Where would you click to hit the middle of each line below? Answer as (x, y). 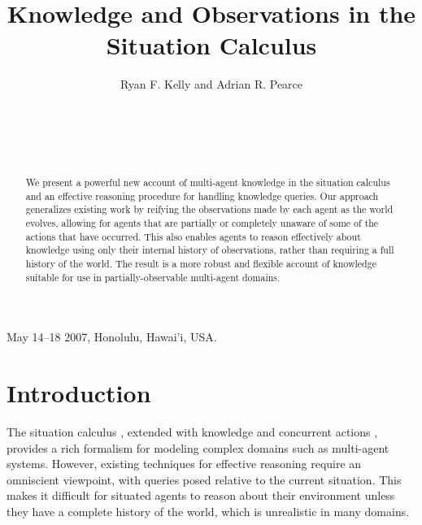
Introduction (79, 393)
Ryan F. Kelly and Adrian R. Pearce (211, 84)
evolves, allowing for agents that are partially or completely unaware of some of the (202, 223)
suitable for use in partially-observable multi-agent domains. (153, 277)
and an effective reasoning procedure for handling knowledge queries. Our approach (202, 195)
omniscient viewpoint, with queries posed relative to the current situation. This (204, 479)
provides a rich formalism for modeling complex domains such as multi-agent (198, 447)
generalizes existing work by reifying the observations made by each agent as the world (209, 209)
